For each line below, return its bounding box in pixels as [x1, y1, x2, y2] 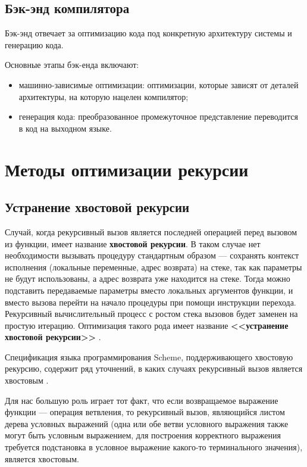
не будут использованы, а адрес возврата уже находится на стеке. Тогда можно [5, 272, 290, 285]
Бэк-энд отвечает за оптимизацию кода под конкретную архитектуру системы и [5, 27, 292, 39]
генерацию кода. [5, 38, 64, 51]
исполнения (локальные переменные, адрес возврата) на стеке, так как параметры [5, 260, 302, 273]
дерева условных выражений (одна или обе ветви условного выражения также [5, 417, 289, 429]
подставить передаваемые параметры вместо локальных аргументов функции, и [5, 284, 293, 296]
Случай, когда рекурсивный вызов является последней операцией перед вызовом [5, 225, 297, 238]
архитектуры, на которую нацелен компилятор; [18, 90, 189, 102]
